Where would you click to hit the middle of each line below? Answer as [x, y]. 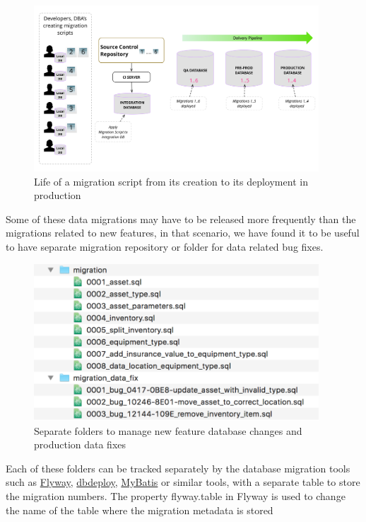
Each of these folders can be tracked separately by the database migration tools [178, 468]
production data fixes [80, 444]
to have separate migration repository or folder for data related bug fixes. [165, 247]
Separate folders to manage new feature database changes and [168, 430]
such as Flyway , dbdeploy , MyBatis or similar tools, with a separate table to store [183, 482]
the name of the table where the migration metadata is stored [140, 510]
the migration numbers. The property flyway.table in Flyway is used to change [176, 496]
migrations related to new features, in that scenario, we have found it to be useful [183, 233]
